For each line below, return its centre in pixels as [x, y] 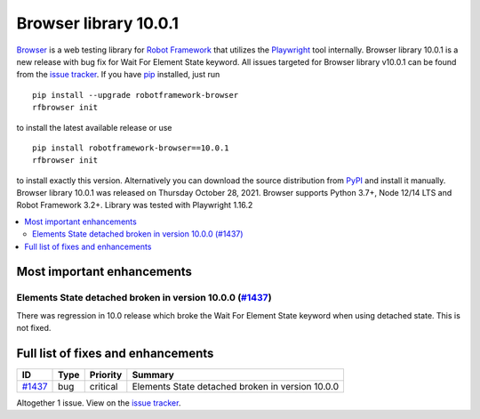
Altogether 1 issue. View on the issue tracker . [99, 403]
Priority [106, 375]
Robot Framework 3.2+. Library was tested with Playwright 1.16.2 [135, 205]
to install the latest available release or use [94, 127]
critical [104, 387]
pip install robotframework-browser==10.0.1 [131, 148]
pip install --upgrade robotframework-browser [136, 95]
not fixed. [34, 328]
